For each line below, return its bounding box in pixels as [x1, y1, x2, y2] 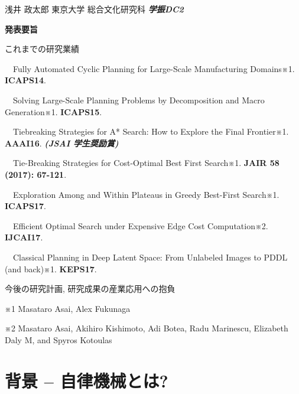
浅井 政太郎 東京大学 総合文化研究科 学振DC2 [5, 3, 184, 15]
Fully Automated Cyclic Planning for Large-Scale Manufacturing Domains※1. [12, 62, 295, 74]
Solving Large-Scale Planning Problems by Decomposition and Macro [12, 93, 265, 106]
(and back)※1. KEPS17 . [5, 262, 97, 275]
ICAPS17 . [5, 200, 46, 212]
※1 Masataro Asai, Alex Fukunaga [5, 302, 131, 314]
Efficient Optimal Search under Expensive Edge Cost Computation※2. [12, 219, 268, 232]
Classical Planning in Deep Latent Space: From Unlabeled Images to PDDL [12, 250, 288, 263]
